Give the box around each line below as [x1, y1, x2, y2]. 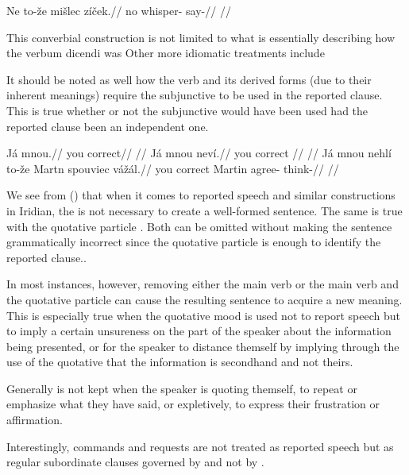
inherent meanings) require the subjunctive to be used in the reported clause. [6, 87, 383, 103]
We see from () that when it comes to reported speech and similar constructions [6, 187, 395, 203]
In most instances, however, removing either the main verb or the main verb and [6, 276, 399, 292]
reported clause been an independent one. [6, 118, 209, 134]
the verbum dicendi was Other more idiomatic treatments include [6, 44, 325, 61]
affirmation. [6, 411, 63, 428]
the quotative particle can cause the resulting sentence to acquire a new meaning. [6, 291, 403, 307]
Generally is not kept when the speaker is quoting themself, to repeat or [6, 380, 357, 396]
